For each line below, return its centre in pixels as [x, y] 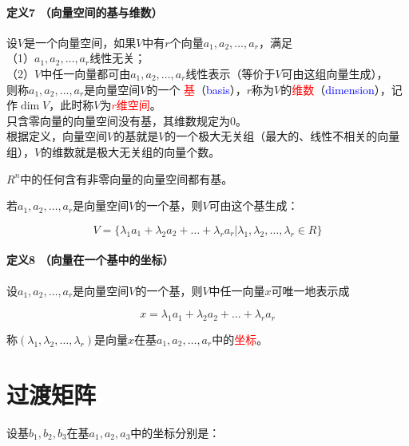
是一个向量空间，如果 [80, 42]
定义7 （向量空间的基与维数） [85, 12]
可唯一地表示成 [310, 290]
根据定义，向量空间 [57, 136]
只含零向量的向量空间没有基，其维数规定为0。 [127, 120]
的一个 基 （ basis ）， [197, 89]
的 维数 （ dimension [328, 89]
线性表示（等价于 [230, 73]
